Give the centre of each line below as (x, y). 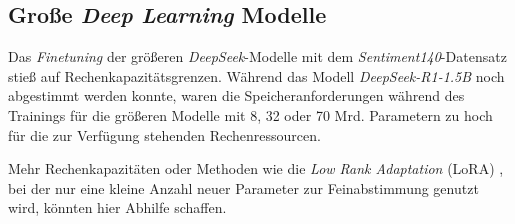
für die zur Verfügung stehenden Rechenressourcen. (164, 134)
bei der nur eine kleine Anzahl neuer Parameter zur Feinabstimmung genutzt (243, 187)
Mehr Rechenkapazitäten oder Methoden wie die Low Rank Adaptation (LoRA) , (256, 168)
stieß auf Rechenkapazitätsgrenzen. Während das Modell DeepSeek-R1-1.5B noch (256, 75)
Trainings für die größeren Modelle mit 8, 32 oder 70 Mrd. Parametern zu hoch (250, 114)
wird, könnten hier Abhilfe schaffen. (117, 207)
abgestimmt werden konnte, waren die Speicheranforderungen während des (236, 95)
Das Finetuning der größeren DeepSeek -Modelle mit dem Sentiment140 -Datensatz (257, 56)
